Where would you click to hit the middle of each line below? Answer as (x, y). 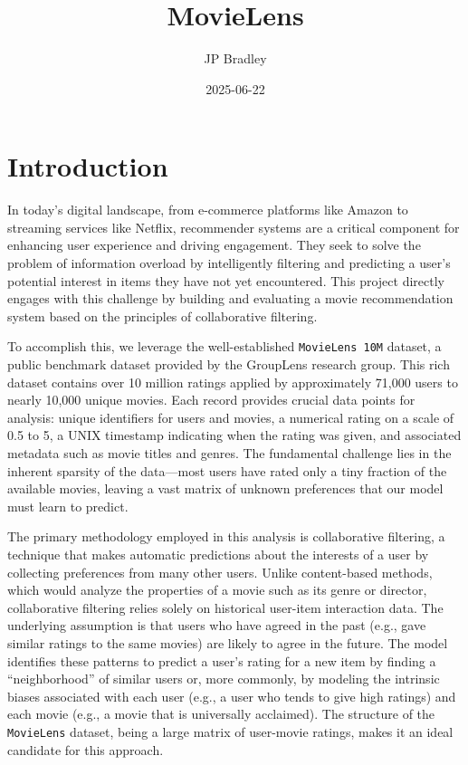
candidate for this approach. (86, 749)
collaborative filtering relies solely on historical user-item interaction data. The (225, 607)
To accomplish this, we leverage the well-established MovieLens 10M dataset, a (224, 346)
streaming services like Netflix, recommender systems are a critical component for (234, 227)
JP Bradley (235, 58)
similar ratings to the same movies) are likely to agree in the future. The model (228, 642)
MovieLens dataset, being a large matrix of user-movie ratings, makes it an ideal (230, 731)
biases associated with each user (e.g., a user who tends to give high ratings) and (232, 696)
